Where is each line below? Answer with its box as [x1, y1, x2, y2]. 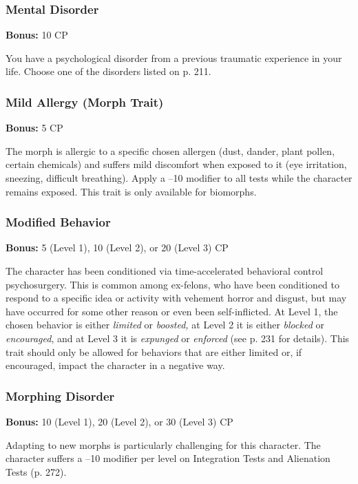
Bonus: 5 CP [6, 120, 63, 135]
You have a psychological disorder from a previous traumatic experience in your [6, 50, 342, 65]
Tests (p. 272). [6, 464, 67, 478]
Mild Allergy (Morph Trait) [6, 93, 164, 110]
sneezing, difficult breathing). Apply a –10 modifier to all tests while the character [6, 171, 352, 185]
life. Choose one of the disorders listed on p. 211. [6, 64, 211, 78]
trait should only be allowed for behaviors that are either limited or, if [6, 344, 302, 359]
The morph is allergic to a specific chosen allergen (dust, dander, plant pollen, [6, 143, 335, 158]
